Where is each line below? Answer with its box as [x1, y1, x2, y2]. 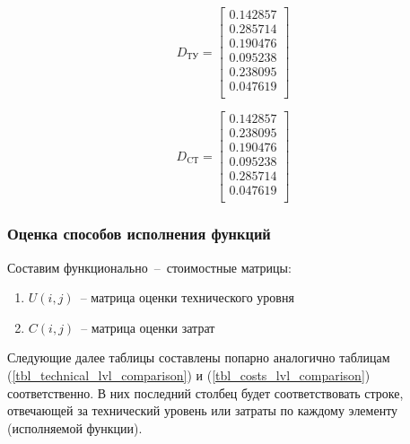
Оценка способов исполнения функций [7, 222, 271, 245]
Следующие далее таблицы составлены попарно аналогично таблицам [7, 348, 390, 367]
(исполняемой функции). [7, 418, 143, 437]
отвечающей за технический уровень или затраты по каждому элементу [7, 401, 398, 420]
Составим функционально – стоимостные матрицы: [7, 257, 292, 276]
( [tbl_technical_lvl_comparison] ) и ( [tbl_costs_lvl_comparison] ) [7, 366, 371, 385]
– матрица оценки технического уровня [80, 288, 294, 307]
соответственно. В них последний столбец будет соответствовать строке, [7, 383, 404, 402]
